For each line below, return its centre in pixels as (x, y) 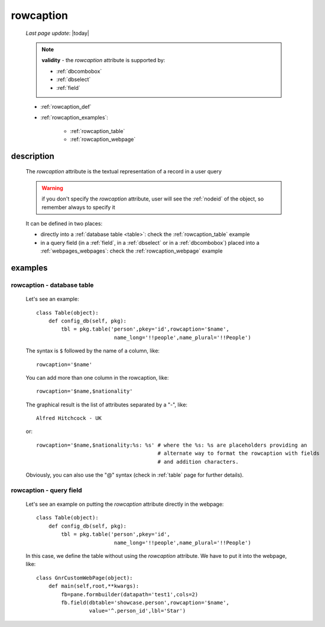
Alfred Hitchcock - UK (69, 418)
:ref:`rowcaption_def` (66, 106)
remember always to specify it (78, 207)
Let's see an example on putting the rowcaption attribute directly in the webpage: (125, 504)
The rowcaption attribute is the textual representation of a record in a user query (123, 172)
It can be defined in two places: (64, 224)
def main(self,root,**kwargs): (94, 586)
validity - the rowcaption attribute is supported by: (103, 60)
